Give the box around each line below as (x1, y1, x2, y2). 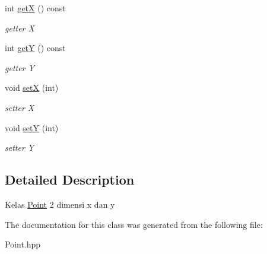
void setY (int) (5, 121, 59, 134)
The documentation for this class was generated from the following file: (5, 218, 263, 230)
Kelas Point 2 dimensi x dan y (5, 198, 115, 210)
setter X (5, 101, 34, 113)
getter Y (5, 61, 34, 74)
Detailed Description (5, 170, 135, 189)
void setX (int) (5, 81, 59, 94)
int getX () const (5, 2, 66, 14)
